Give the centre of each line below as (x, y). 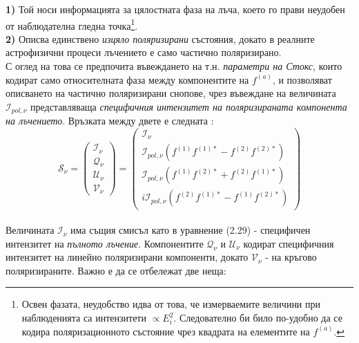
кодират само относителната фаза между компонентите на (127, 79)
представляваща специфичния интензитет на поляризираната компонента (188, 106)
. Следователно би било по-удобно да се (258, 318)
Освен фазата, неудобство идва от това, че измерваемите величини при (171, 304)
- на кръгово (291, 257)
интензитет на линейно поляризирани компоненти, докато (127, 257)
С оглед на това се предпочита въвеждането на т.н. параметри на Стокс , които (174, 66)
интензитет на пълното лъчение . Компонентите (105, 243)
